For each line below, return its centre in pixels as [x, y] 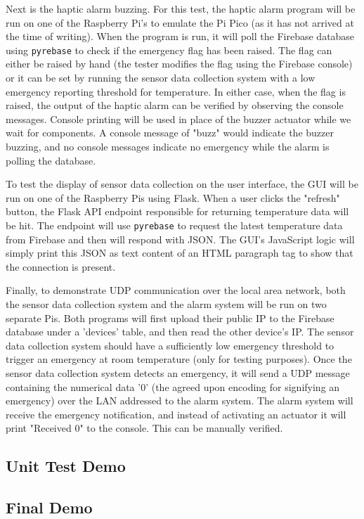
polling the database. [51, 160]
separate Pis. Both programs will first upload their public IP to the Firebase [170, 318]
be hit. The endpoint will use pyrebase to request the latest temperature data [174, 225]
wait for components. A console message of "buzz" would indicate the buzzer [170, 133]
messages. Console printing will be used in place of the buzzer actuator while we [178, 118]
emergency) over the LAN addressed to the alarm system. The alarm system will [180, 401]
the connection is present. [61, 266]
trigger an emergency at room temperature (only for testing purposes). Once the [179, 359]
